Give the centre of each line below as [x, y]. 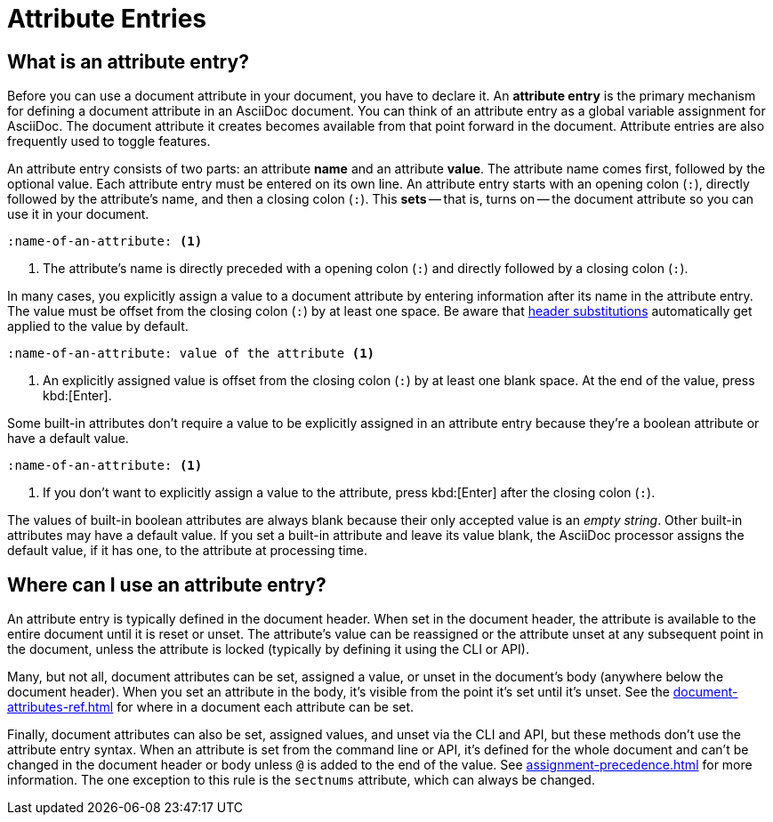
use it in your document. [78, 214]
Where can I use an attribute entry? [167, 584]
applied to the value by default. [98, 326]
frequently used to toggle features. [109, 141]
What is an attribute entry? [128, 61]
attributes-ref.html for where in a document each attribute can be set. [211, 707]
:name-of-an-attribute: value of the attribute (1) [191, 354]
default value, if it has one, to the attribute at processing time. [187, 551]
